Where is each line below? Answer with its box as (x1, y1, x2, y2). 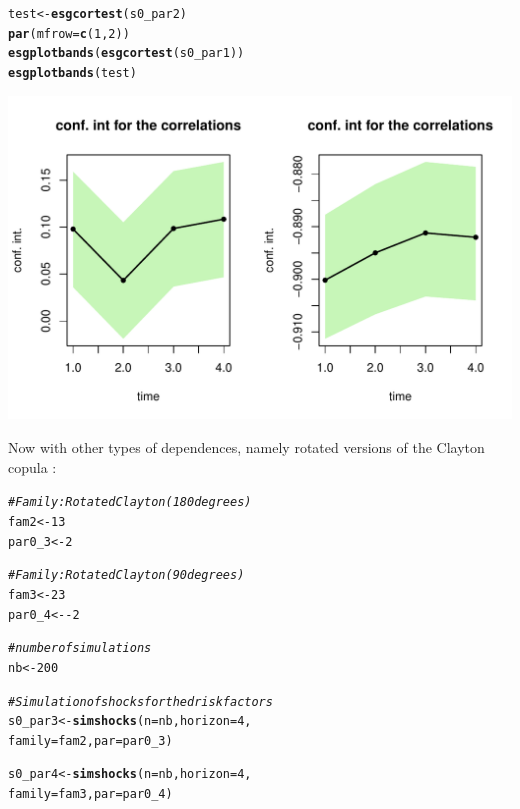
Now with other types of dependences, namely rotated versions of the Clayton (8, 437, 485, 458)
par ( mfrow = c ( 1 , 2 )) (8, 26, 130, 41)
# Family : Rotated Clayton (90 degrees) (8, 568, 245, 583)
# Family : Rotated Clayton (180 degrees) (8, 495, 252, 510)
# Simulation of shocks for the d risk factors (8, 694, 273, 709)
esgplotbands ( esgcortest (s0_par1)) (8, 46, 245, 61)
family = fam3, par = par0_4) (8, 787, 173, 802)
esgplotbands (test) (8, 65, 137, 80)
